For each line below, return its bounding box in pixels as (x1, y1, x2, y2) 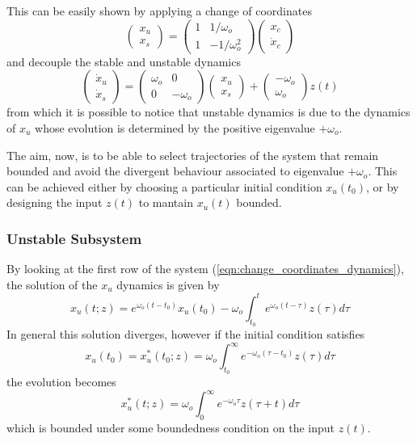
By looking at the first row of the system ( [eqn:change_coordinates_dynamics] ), (6, 260, 404, 277)
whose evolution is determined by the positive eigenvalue (35, 120, 315, 136)
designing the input (6, 194, 103, 211)
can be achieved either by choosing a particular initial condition (6, 178, 322, 195)
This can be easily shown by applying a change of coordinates (6, 2, 312, 19)
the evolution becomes (6, 373, 116, 390)
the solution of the (6, 276, 98, 293)
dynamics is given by (116, 276, 220, 293)
